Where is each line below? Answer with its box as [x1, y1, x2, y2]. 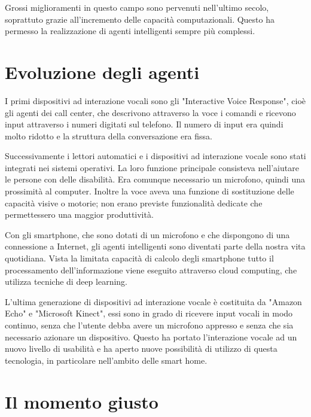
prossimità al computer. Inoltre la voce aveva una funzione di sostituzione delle [5, 185, 294, 197]
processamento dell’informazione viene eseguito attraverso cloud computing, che [5, 263, 297, 276]
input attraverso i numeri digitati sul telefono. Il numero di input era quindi [5, 118, 283, 130]
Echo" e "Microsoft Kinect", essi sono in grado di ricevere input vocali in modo [5, 307, 293, 319]
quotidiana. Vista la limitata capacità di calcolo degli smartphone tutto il [5, 252, 274, 264]
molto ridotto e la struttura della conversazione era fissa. [5, 129, 212, 142]
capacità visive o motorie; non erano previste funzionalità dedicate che [5, 196, 263, 209]
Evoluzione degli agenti [5, 59, 200, 84]
